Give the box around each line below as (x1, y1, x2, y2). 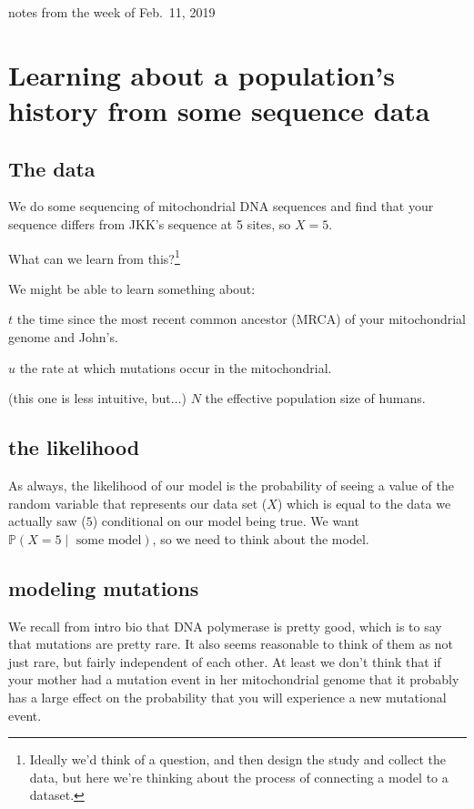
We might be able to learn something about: (8, 278, 256, 298)
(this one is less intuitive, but (8, 389, 171, 408)
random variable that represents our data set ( (8, 493, 267, 512)
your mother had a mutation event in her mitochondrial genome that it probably (8, 670, 459, 689)
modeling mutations (8, 573, 199, 602)
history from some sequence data (8, 91, 430, 128)
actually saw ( (8, 511, 86, 531)
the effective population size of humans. (205, 389, 426, 408)
